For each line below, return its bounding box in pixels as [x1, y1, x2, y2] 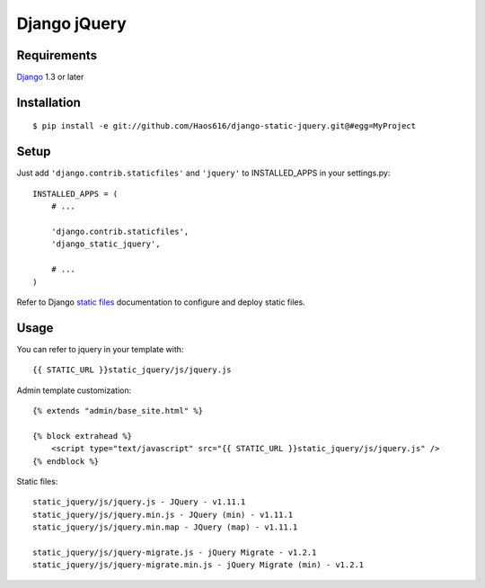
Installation [16, 94, 81, 110]
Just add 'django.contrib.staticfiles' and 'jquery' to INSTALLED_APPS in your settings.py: [16, 167, 391, 179]
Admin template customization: [16, 385, 132, 396]
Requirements [16, 48, 98, 63]
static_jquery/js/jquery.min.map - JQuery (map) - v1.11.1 [32, 522, 298, 532]
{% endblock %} [32, 456, 100, 467]
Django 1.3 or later [16, 72, 84, 83]
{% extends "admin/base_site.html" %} [32, 405, 204, 415]
